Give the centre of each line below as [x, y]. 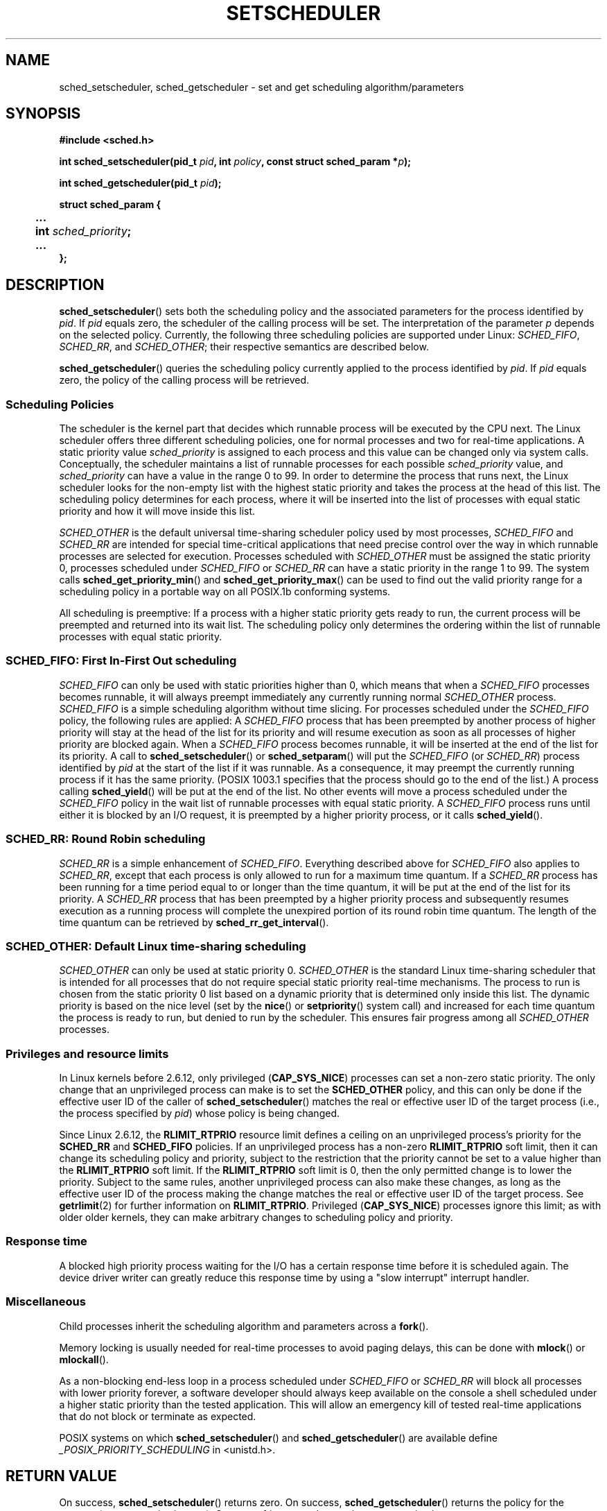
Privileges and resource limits [87, 1053]
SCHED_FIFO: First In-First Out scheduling [121, 661]
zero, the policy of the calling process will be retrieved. [184, 380]
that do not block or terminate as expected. [158, 1416]
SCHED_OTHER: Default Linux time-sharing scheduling [156, 946]
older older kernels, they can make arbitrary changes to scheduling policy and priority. [256, 1218]
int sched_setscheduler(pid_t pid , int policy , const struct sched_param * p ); [235, 162]
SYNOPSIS [43, 114]
